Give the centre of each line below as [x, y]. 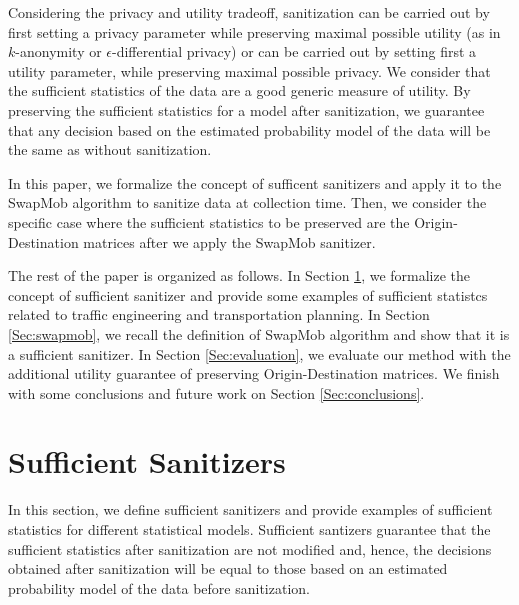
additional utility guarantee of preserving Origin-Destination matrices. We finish [254, 373]
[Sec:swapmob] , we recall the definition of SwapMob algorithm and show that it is [259, 333]
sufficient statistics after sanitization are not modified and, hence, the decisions [250, 548]
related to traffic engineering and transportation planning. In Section [219, 314]
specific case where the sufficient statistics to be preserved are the [209, 221]
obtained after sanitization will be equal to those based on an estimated [228, 568]
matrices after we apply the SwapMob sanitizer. [229, 241]
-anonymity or [58, 51]
